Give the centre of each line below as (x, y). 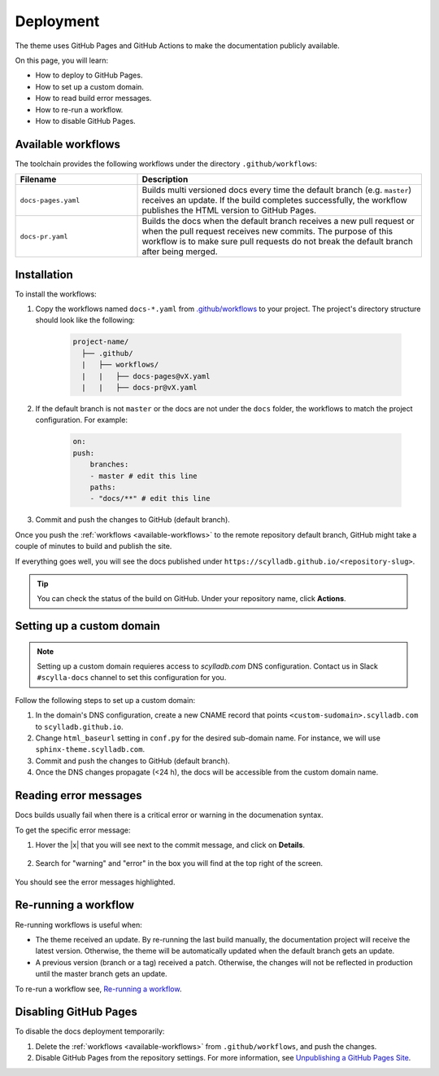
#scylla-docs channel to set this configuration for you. (132, 678)
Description (165, 179)
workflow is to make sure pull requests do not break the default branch (278, 242)
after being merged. (180, 252)
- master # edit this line (144, 476)
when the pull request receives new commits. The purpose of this (267, 231)
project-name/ (101, 342)
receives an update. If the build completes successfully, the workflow (275, 200)
